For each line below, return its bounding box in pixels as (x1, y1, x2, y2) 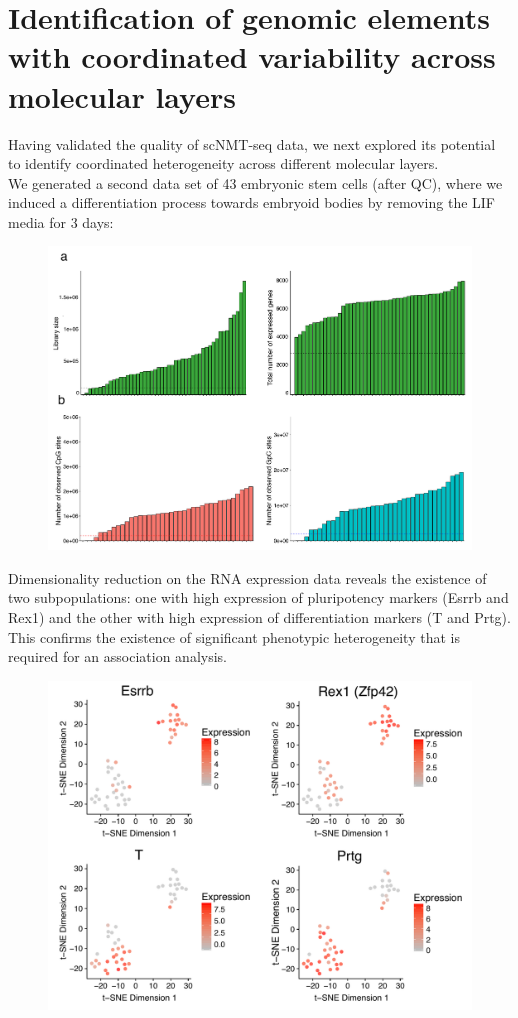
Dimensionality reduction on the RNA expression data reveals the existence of (8, 567, 487, 588)
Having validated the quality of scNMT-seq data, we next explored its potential (8, 133, 496, 154)
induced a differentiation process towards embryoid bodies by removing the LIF (8, 192, 496, 213)
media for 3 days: (8, 211, 114, 232)
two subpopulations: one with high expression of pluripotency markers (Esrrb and (8, 587, 509, 608)
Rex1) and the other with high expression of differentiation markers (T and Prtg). (8, 607, 511, 628)
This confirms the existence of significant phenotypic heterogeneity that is (8, 626, 460, 647)
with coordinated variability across (8, 36, 496, 77)
